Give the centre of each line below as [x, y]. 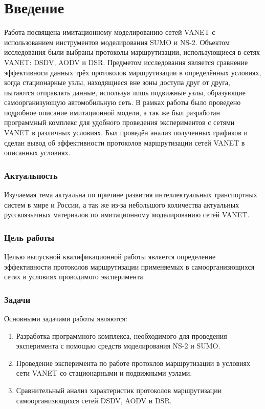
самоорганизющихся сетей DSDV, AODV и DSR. [94, 400]
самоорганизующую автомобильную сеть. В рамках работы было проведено [123, 102]
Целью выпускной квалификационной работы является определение [110, 257]
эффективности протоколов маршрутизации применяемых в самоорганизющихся [129, 266]
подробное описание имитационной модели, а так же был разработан [112, 112]
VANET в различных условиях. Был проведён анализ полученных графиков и [126, 132]
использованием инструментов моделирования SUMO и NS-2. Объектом [117, 42]
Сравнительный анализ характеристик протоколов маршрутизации [119, 390]
